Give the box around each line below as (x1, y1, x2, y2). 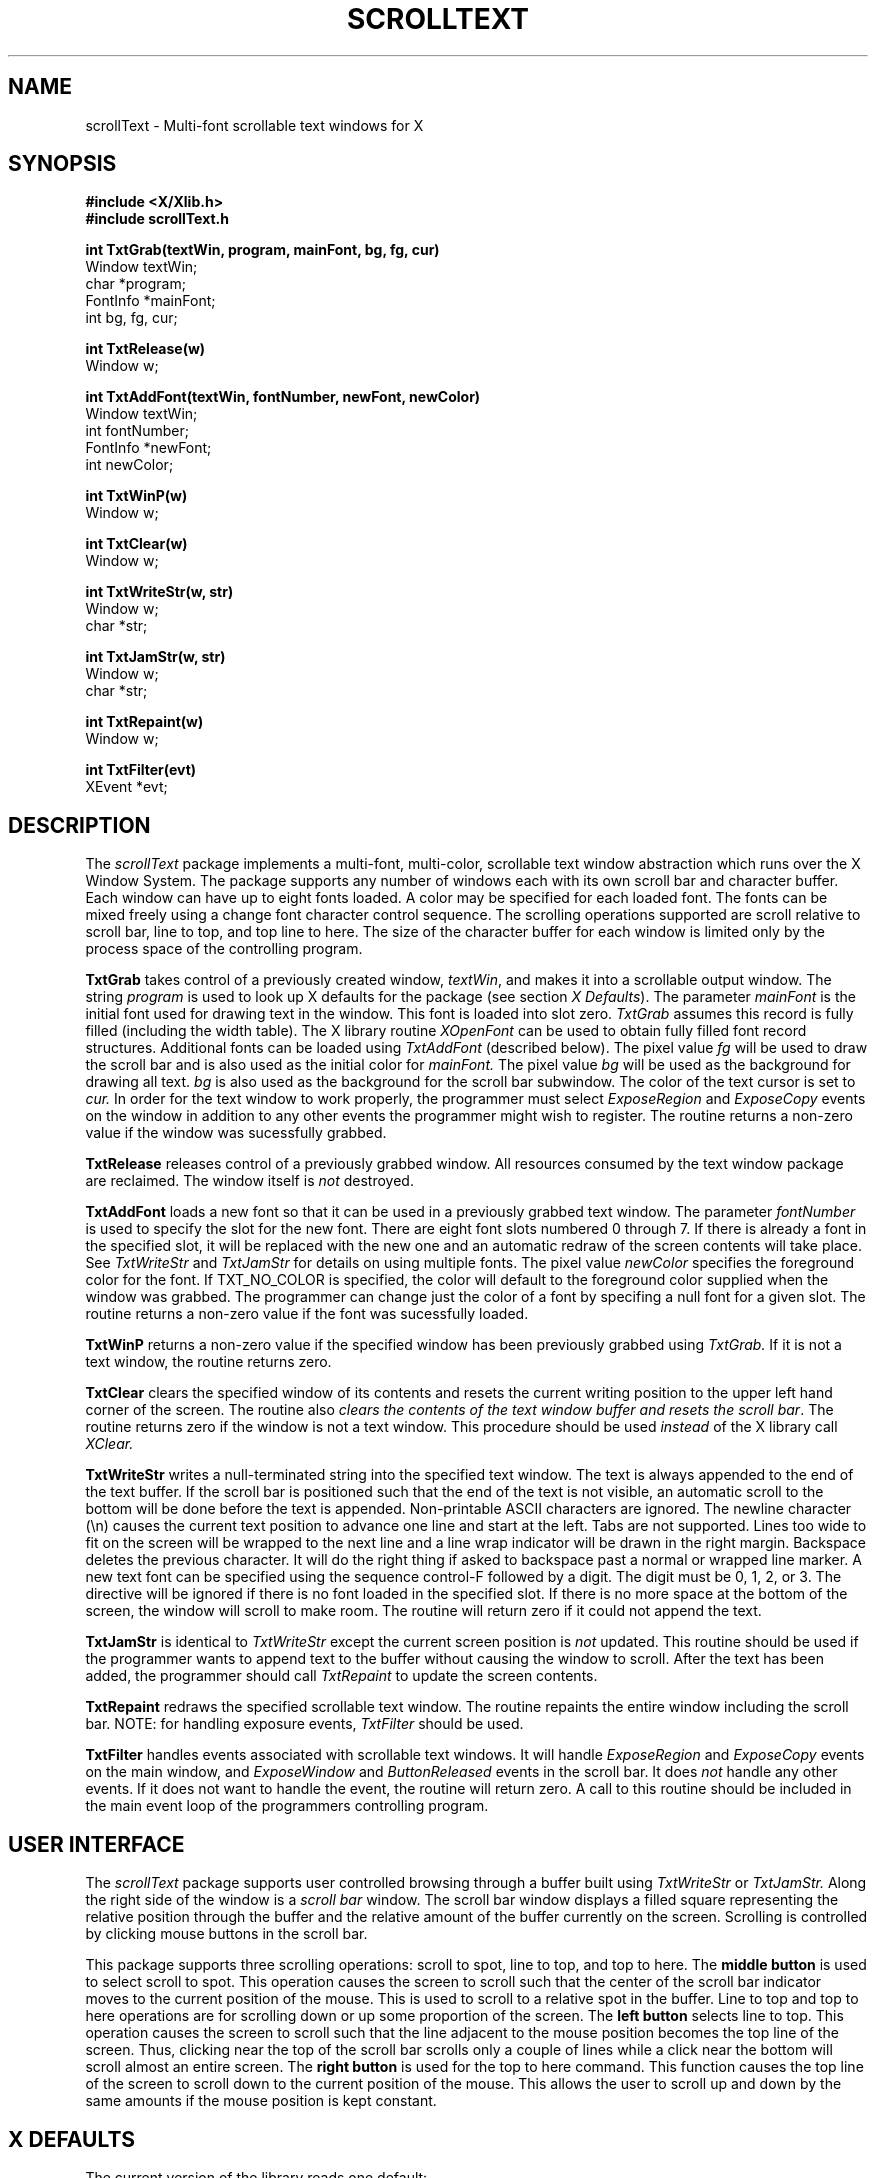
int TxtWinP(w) (85, 487, 188, 505)
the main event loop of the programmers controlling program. (85, 1797, 489, 1815)
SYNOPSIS (8, 151, 117, 177)
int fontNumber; (85, 422, 189, 440)
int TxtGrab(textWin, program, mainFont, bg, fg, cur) (85, 241, 440, 259)
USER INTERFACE (8, 1831, 185, 1857)
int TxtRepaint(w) (85, 713, 204, 731)
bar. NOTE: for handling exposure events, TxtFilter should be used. (85, 1715, 524, 1733)
